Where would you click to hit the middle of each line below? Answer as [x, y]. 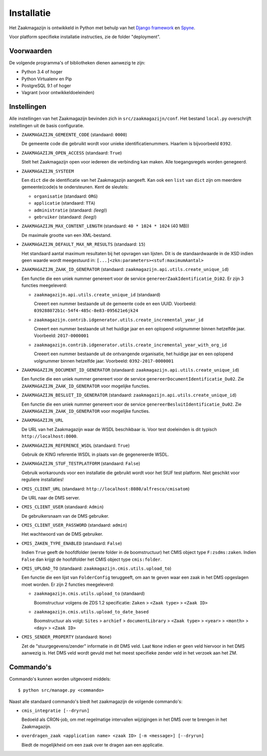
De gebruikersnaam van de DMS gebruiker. [66, 516]
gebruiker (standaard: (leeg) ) [65, 217]
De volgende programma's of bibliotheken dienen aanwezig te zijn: [77, 62]
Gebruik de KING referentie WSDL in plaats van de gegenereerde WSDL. [95, 454]
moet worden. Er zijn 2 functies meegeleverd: [68, 584]
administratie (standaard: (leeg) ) [70, 210]
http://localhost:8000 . [50, 436]
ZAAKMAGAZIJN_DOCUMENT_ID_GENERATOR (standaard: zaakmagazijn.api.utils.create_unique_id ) [130, 370]
